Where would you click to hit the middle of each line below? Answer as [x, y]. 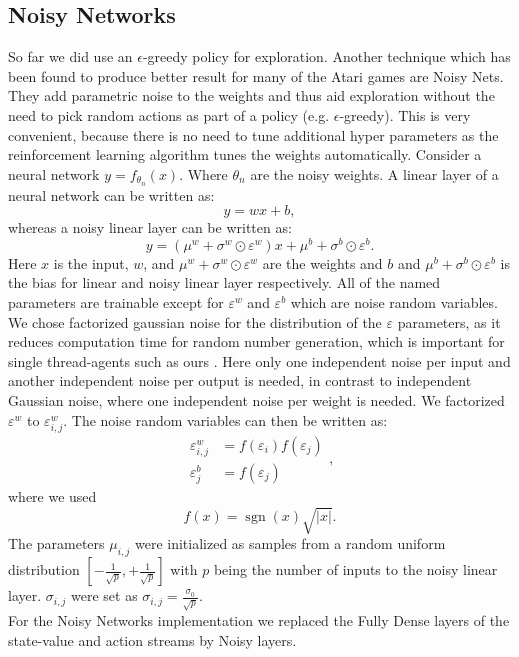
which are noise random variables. [394, 302]
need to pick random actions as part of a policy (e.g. [169, 114]
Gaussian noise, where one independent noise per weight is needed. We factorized [256, 400]
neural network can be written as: [111, 194]
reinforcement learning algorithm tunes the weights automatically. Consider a [245, 154]
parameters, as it [449, 321]
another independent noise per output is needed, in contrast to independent [240, 380]
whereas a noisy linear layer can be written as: [150, 227]
